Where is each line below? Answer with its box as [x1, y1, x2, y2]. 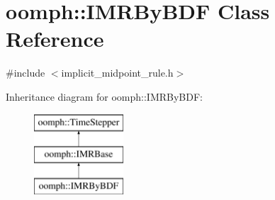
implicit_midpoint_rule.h [61, 65, 174, 80]
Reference [6, 24, 104, 53]
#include [6, 65, 45, 80]
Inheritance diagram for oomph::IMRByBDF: [6, 89, 203, 104]
